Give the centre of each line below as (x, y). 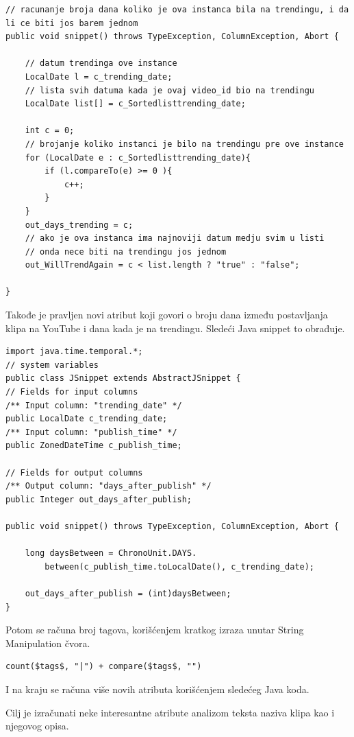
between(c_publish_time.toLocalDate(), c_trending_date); (180, 566)
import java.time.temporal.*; (74, 352)
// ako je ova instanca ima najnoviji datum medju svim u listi (175, 238)
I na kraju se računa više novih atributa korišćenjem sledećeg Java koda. (157, 689)
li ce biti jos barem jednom (72, 23)
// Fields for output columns (74, 472)
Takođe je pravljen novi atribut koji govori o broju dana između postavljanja (167, 315)
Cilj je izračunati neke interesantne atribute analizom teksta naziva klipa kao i (170, 712)
